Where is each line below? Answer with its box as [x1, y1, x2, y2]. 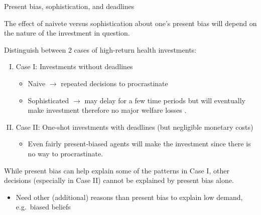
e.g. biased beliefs [16, 201, 71, 212]
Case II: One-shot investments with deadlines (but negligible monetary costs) [16, 121, 253, 132]
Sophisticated [28, 95, 69, 105]
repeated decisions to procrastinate [61, 78, 168, 88]
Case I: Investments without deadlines [16, 61, 133, 72]
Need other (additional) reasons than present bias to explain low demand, [16, 191, 243, 202]
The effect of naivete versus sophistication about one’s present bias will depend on [4, 18, 257, 28]
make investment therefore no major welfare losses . [28, 105, 187, 115]
